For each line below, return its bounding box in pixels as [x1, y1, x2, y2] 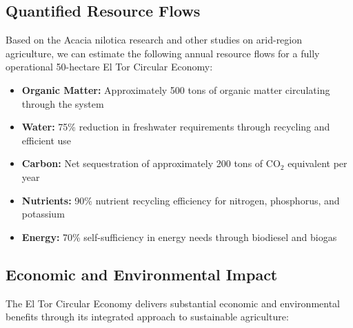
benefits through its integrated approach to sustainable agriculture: [6, 309, 289, 324]
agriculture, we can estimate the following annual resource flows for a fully [6, 46, 320, 60]
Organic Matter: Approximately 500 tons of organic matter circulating [21, 82, 330, 97]
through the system [21, 96, 104, 110]
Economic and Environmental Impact [6, 263, 278, 284]
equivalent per [288, 156, 347, 171]
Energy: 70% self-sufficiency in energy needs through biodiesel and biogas [21, 229, 337, 244]
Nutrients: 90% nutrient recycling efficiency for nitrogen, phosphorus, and [21, 193, 340, 207]
